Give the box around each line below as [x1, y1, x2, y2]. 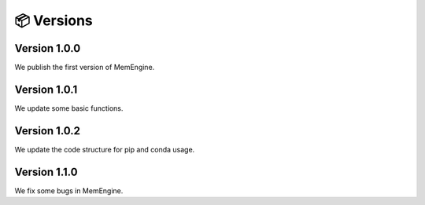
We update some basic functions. [14, 103, 124, 113]
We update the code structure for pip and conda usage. [14, 145, 195, 154]
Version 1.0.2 [14, 124, 81, 137]
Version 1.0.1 [14, 82, 78, 96]
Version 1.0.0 [14, 42, 81, 55]
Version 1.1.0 [14, 165, 78, 178]
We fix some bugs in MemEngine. [14, 185, 124, 196]
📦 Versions [14, 12, 94, 29]
